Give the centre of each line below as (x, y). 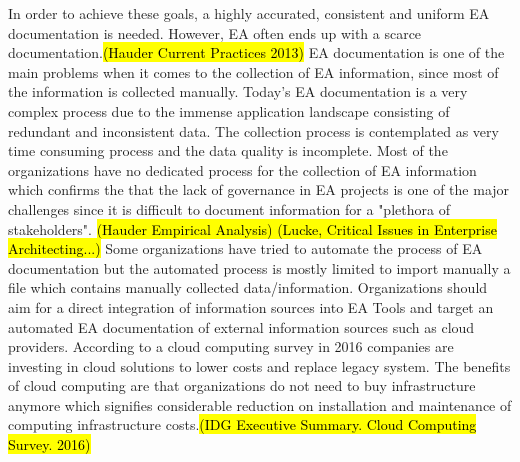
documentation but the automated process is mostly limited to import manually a (259, 267)
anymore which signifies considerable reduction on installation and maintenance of (260, 404)
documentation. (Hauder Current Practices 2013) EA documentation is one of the (256, 52)
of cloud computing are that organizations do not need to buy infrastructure (242, 385)
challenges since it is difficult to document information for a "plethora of (229, 208)
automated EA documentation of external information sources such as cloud (241, 326)
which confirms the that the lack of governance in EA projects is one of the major (259, 189)
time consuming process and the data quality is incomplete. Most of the (228, 150)
